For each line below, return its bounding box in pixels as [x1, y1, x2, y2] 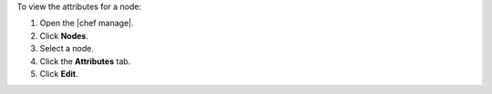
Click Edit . [39, 68, 78, 79]
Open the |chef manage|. [39, 18, 134, 29]
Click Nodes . [39, 30, 88, 41]
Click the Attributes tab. [39, 55, 131, 67]
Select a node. [39, 43, 95, 54]
